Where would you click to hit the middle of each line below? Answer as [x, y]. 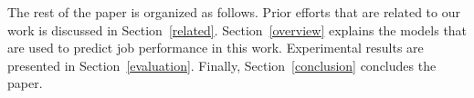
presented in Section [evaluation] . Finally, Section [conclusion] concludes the [222, 65]
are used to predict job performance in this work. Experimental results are [216, 48]
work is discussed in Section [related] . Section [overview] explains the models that [237, 29]
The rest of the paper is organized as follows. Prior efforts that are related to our [234, 12]
